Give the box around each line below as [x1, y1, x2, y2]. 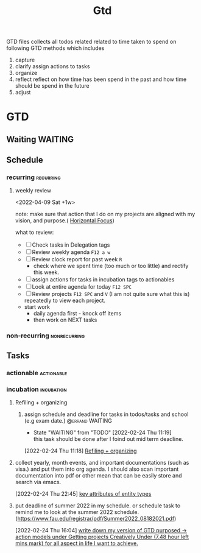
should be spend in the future [15, 82, 90, 90]
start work [24, 303, 51, 311]
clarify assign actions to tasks [15, 63, 90, 70]
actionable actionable [6, 368, 68, 377]
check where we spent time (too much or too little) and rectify [33, 262, 189, 270]
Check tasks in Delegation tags [32, 241, 110, 248]
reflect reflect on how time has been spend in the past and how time [15, 76, 187, 83]
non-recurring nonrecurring [6, 331, 85, 340]
